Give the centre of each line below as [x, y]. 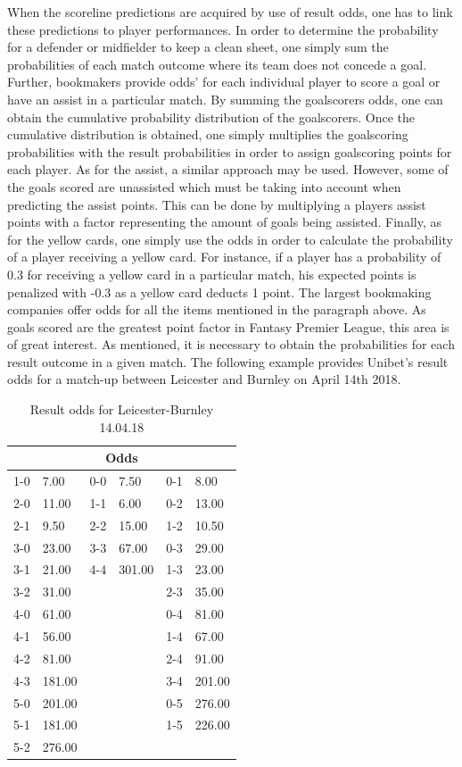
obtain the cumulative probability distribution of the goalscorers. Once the [211, 117]
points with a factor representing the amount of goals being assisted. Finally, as [224, 222]
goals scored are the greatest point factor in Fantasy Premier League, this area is [228, 326]
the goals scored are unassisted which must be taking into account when [204, 186]
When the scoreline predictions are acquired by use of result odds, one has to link [230, 12]
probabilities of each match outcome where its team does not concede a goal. [217, 64]
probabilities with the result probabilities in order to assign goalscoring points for [230, 151]
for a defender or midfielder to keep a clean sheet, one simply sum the [198, 47]
